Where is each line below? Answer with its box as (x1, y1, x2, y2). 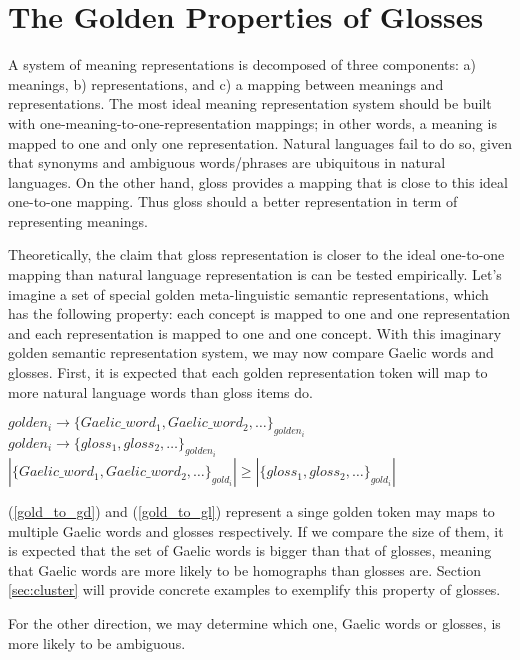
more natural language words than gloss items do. (8, 381, 313, 402)
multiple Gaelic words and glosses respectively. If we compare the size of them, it (8, 520, 504, 541)
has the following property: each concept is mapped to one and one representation (8, 303, 511, 324)
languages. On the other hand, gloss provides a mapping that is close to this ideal (8, 171, 508, 192)
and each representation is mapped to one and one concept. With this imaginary (8, 322, 502, 343)
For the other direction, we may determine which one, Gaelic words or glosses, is (8, 613, 501, 634)
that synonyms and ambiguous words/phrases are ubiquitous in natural (8, 152, 446, 173)
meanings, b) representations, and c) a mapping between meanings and (8, 73, 444, 94)
